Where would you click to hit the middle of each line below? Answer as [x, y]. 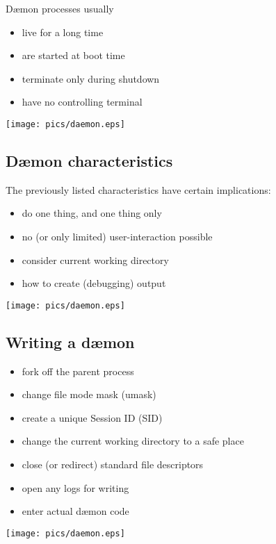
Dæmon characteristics [89, 161]
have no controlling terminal [82, 102]
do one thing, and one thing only [92, 213]
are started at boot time [73, 55]
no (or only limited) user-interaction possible [117, 237]
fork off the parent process [78, 371]
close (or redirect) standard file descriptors [113, 464]
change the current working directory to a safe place [133, 441]
